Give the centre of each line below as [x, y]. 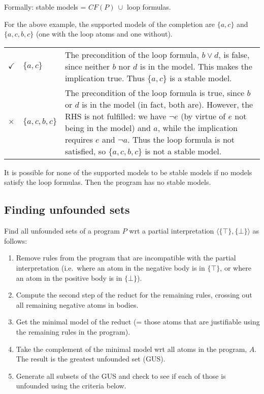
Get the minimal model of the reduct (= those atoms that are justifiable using [138, 322]
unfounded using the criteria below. [71, 386]
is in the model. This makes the [196, 66]
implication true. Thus [105, 78]
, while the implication [197, 127]
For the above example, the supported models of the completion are [110, 24]
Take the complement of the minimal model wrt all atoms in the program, [131, 349]
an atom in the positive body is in [69, 277]
